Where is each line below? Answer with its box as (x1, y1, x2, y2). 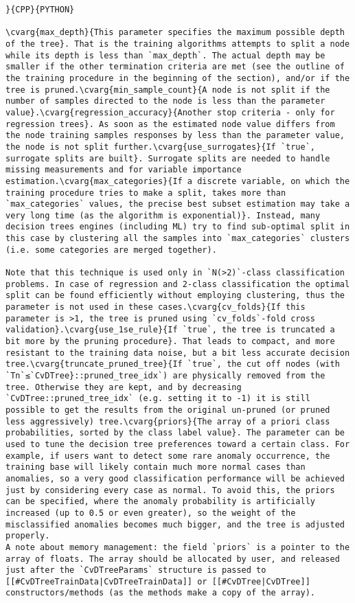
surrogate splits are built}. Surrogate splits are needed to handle (5, 153, 330, 163)
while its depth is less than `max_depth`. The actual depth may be (5, 50, 325, 60)
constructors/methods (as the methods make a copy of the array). (5, 588, 316, 598)
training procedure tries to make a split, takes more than (5, 187, 286, 198)
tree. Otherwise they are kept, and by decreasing (5, 382, 242, 392)
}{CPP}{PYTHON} (5, 5, 75, 14)
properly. (5, 531, 50, 541)
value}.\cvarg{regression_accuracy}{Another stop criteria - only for (5, 107, 335, 117)
